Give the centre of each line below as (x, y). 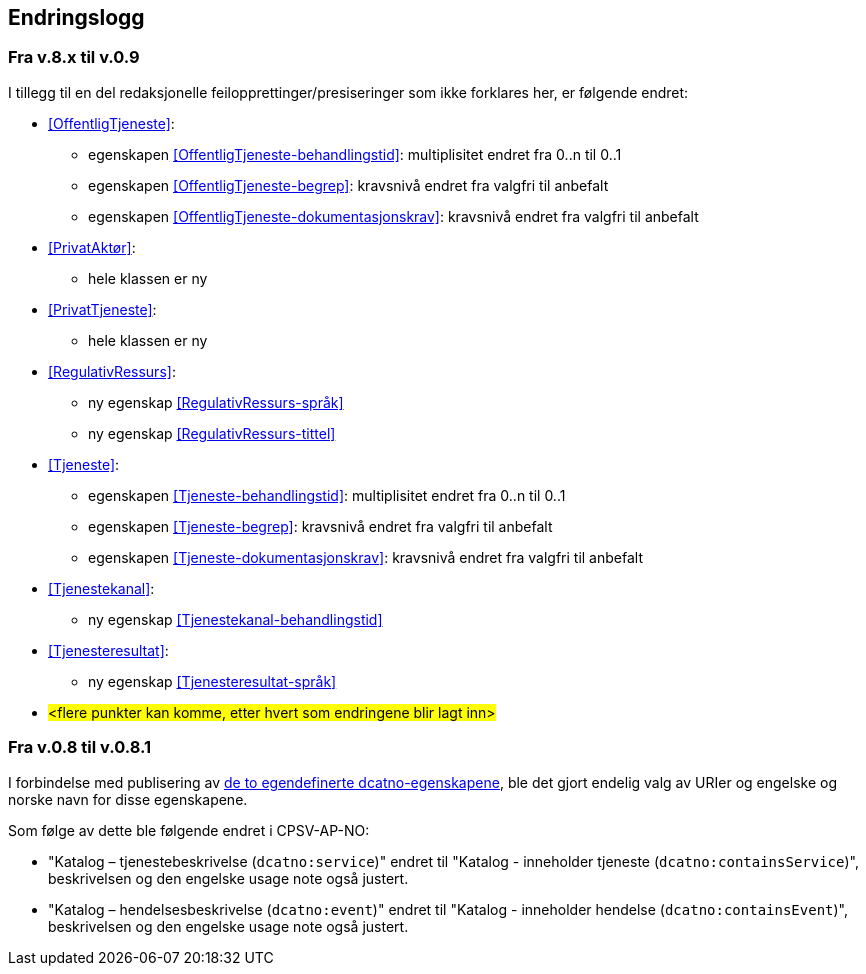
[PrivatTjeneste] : (102, 309)
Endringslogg (76, 17)
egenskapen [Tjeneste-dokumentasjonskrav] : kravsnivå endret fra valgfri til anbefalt (365, 557)
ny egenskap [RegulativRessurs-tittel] (212, 433)
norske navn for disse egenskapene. (128, 799)
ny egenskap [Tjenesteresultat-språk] (212, 681)
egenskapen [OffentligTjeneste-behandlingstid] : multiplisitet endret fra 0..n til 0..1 (355, 154)
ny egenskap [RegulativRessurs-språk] (216, 402)
